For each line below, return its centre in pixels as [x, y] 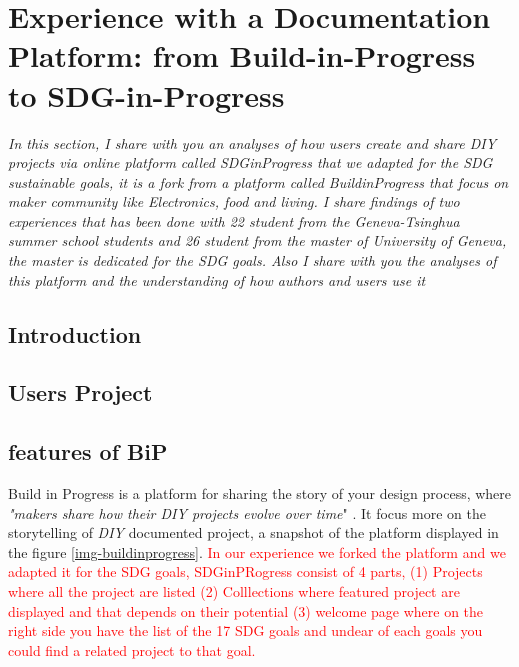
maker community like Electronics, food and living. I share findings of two [234, 201]
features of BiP [88, 451]
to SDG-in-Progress [146, 94]
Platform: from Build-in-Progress [242, 55]
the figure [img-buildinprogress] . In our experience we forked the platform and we [257, 551]
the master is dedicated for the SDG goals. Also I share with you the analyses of [252, 260]
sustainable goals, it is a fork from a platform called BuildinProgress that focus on [258, 181]
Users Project [80, 392]
